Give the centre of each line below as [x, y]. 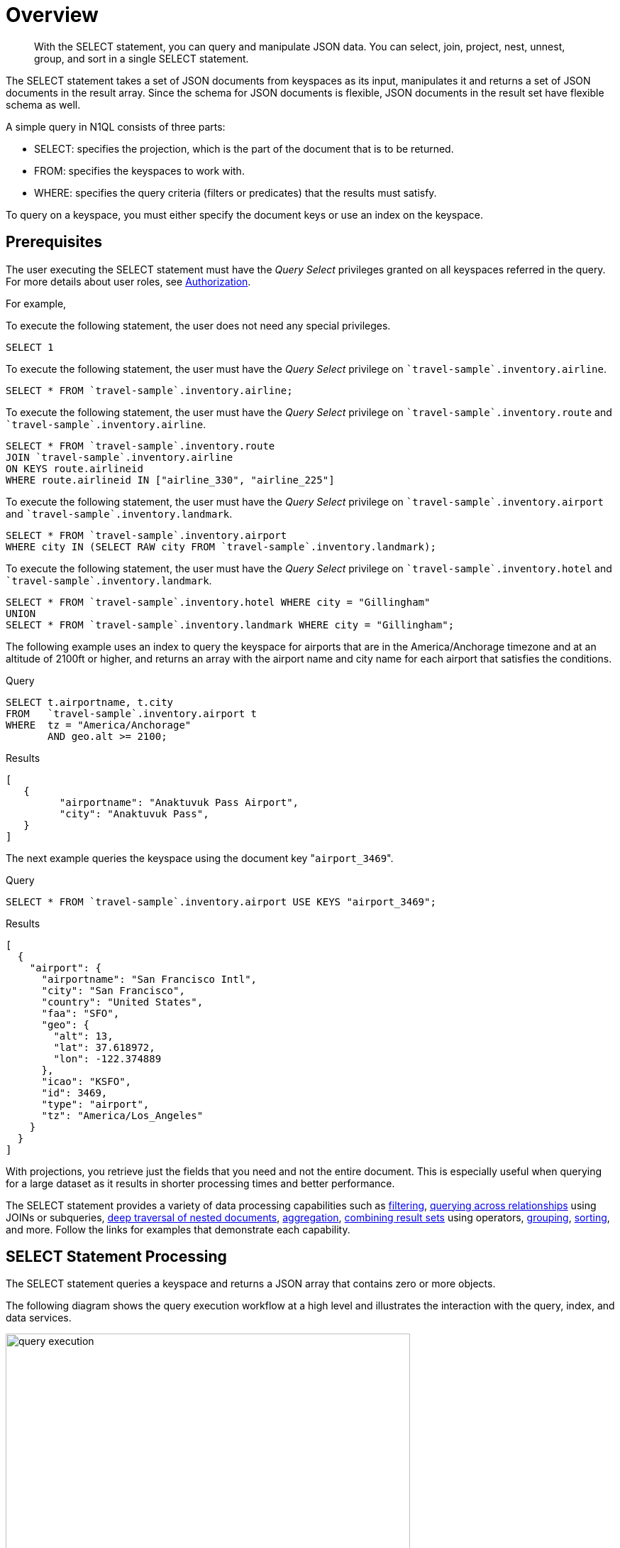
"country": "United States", [122, 1002]
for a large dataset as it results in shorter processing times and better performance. [200, 1183]
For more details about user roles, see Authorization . [128, 281]
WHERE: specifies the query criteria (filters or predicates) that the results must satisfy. [236, 192]
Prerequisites [54, 242]
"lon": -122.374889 [107, 1058]
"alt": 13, [83, 1036]
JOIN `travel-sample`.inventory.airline [120, 457]
